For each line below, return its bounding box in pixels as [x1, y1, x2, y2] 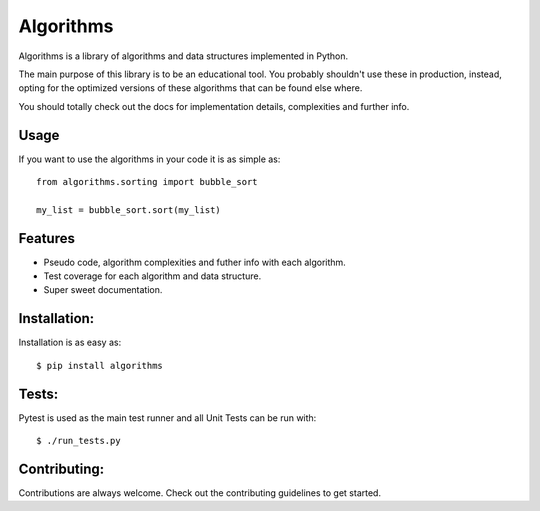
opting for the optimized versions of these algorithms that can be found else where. [18, 82, 363, 94]
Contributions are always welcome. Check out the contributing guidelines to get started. [18, 486, 382, 499]
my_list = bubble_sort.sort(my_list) [36, 204, 222, 215]
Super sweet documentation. [43, 284, 163, 296]
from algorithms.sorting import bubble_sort [36, 176, 259, 188]
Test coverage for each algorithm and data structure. [43, 270, 262, 282]
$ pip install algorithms [36, 360, 164, 371]
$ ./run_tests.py [36, 435, 121, 447]
